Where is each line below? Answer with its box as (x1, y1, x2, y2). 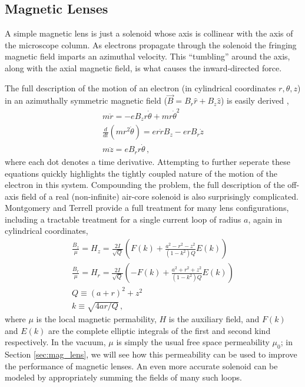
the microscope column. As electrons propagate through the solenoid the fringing (5, 38, 297, 51)
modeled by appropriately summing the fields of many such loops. (5, 371, 242, 383)
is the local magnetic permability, (36, 313, 157, 325)
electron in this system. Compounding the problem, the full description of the (5, 178, 285, 191)
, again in (248, 213, 283, 225)
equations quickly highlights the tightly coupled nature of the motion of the (5, 167, 278, 179)
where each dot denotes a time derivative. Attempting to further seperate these (5, 155, 290, 167)
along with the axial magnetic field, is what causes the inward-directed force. (5, 61, 282, 74)
